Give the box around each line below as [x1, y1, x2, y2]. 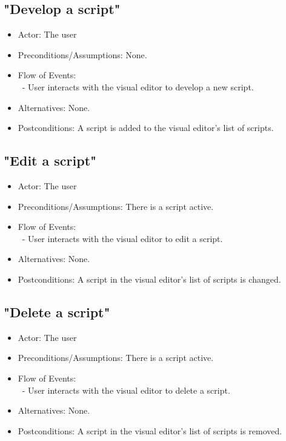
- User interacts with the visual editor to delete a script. [22, 383, 230, 396]
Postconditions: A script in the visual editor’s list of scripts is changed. [18, 272, 281, 285]
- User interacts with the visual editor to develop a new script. [22, 80, 254, 93]
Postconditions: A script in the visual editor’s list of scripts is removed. [18, 424, 282, 437]
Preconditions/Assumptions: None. [18, 48, 147, 61]
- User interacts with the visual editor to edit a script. [22, 232, 223, 244]
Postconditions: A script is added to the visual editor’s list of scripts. [18, 121, 274, 134]
